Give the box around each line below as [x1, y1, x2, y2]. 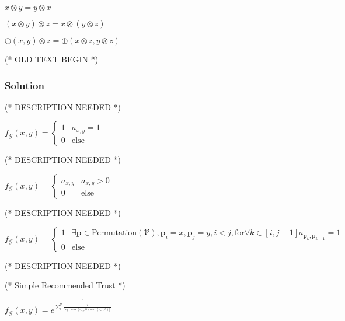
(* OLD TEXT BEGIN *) [5, 53, 99, 65]
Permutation [91, 229, 137, 238]
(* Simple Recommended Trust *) [5, 279, 126, 291]
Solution [5, 78, 44, 92]
